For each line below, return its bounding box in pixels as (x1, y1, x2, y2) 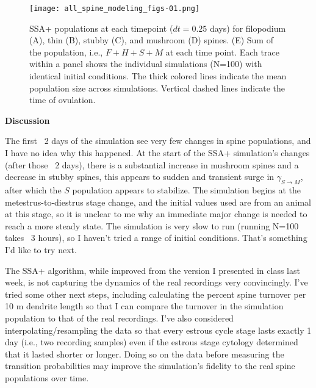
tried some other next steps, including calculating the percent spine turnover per (5, 287, 306, 300)
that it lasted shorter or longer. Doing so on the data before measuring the (5, 347, 284, 360)
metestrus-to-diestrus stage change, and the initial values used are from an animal (5, 195, 311, 208)
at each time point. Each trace (165, 45, 279, 58)
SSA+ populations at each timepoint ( (29, 21, 173, 34)
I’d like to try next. (5, 243, 77, 256)
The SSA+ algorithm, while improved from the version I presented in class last (5, 264, 300, 276)
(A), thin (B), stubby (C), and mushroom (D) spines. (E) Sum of (29, 34, 273, 46)
